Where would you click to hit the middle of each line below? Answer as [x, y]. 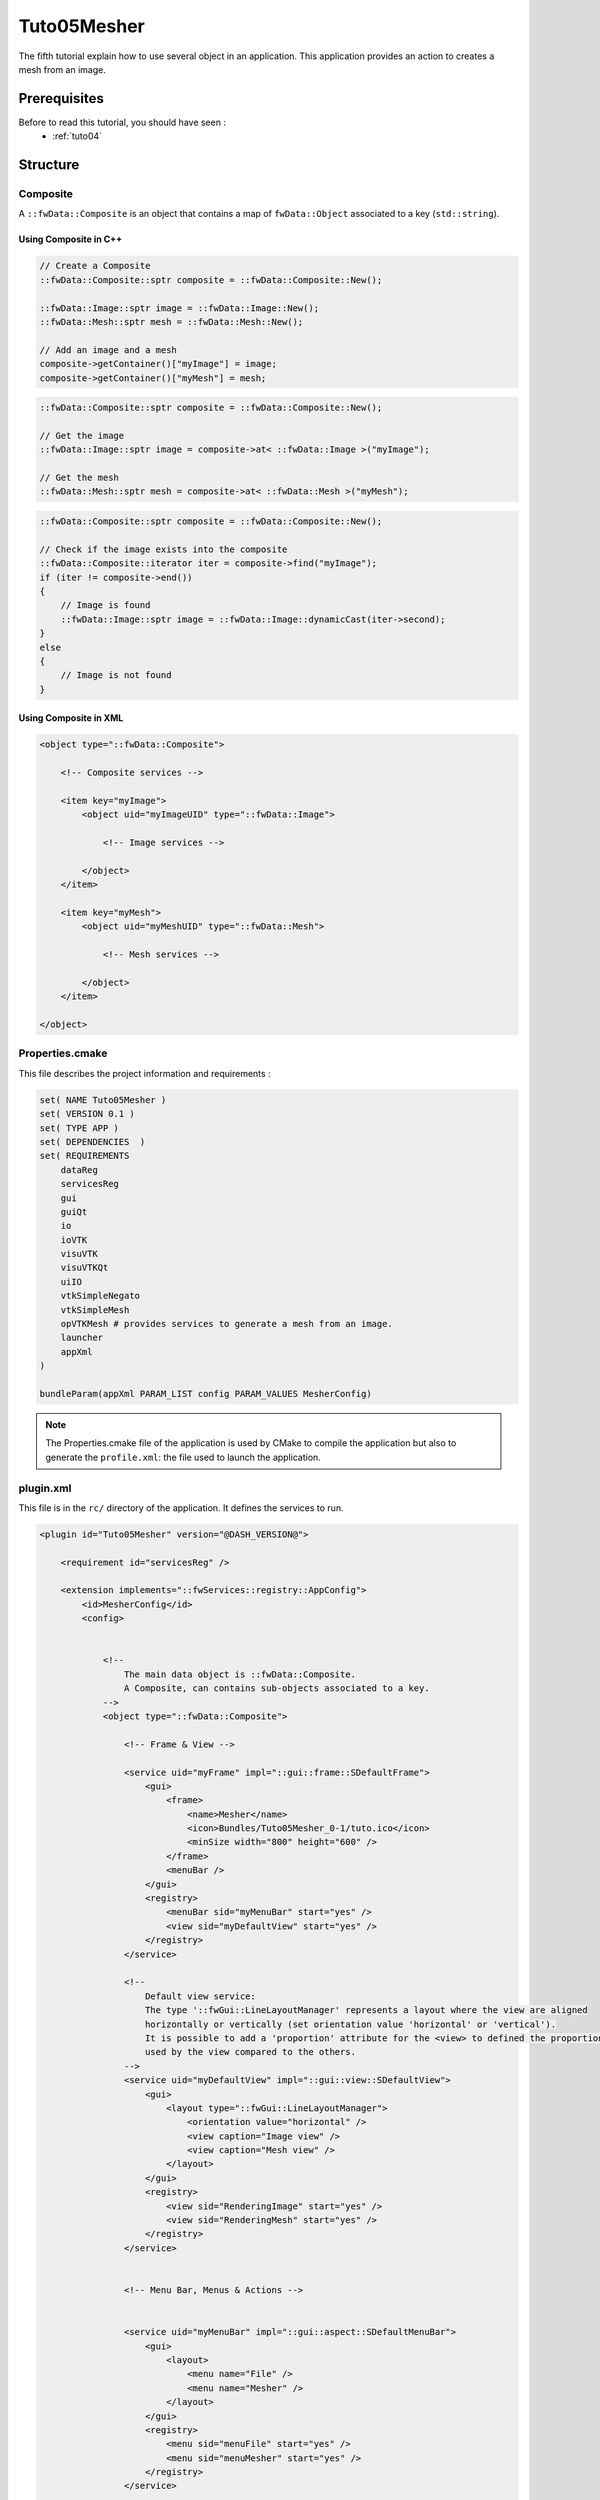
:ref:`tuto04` [77, 136]
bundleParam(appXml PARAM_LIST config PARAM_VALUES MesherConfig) [205, 1393]
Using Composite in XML [71, 718]
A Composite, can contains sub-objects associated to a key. [276, 1688]
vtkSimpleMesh [95, 1309]
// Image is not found [116, 675]
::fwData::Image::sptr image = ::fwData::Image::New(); [179, 308]
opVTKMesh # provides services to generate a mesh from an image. [227, 1324]
